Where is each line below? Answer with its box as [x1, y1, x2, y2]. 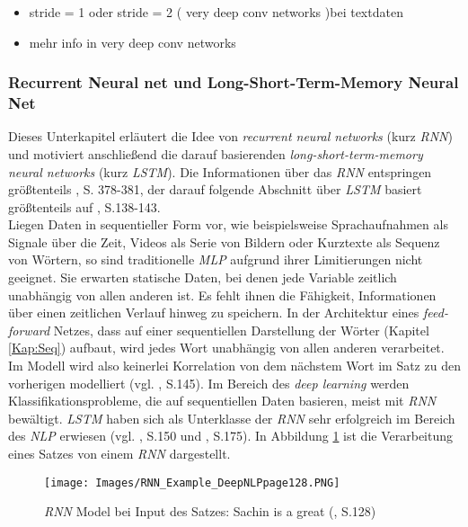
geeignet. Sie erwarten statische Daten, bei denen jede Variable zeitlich [8, 268, 397, 287]
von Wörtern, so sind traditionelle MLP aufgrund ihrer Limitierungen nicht [8, 250, 423, 269]
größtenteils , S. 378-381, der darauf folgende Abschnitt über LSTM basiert [8, 180, 422, 199]
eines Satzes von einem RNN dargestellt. [8, 444, 231, 463]
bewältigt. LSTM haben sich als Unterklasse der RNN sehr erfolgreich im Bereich [8, 408, 455, 427]
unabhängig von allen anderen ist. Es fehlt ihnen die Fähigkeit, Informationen [8, 285, 437, 304]
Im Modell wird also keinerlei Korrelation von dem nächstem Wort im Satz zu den [8, 356, 461, 375]
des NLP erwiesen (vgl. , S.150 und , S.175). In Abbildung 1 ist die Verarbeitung [8, 426, 453, 445]
